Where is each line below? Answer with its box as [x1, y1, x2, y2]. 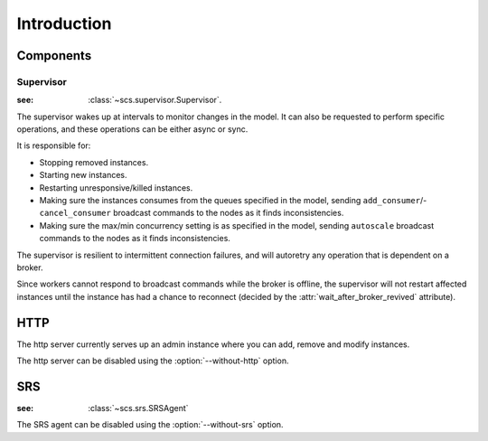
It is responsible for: [16, 140, 91, 151]
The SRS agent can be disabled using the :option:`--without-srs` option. [16, 419, 284, 430]
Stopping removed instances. [39, 156, 149, 167]
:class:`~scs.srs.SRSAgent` [88, 402, 189, 413]
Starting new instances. [39, 170, 127, 181]
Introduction [16, 14, 112, 33]
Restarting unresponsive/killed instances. [39, 182, 193, 193]
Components [16, 48, 92, 63]
